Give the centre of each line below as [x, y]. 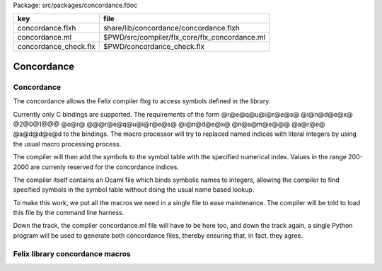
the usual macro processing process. [67, 144]
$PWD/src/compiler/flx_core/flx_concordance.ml [184, 38]
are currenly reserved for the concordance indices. [105, 167]
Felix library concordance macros [72, 253]
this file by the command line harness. [69, 213]
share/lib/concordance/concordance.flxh [172, 28]
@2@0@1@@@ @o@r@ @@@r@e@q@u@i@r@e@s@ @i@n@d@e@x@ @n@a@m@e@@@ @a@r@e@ [169, 124]
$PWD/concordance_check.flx [154, 47]
